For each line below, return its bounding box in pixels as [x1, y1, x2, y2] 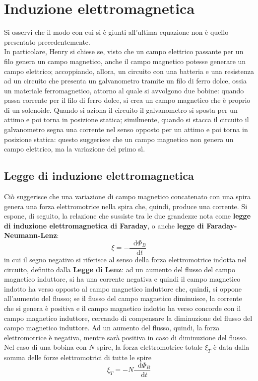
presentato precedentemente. [4, 36, 90, 47]
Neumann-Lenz [4, 230, 57, 240]
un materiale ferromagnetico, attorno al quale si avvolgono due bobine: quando [4, 85, 244, 95]
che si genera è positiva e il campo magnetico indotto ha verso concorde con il [4, 303, 241, 313]
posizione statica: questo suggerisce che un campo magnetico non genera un [4, 134, 234, 144]
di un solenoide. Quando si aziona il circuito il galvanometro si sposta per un [4, 104, 238, 115]
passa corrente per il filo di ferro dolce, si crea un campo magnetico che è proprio [4, 95, 251, 105]
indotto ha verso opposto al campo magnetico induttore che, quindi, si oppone [4, 283, 242, 294]
